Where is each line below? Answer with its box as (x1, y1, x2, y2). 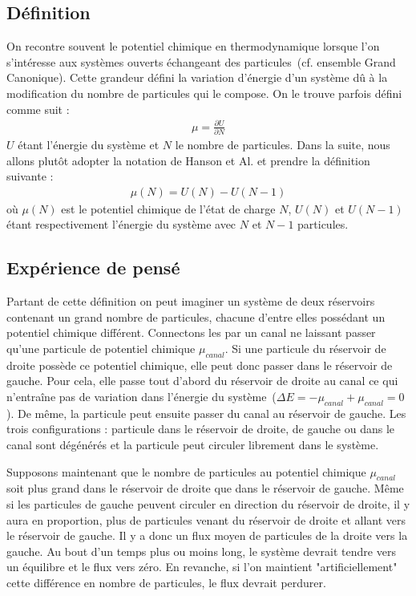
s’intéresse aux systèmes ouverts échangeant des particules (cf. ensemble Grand (6, 53, 396, 70)
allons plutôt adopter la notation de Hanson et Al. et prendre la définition (6, 152, 370, 168)
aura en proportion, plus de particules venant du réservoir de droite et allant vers (6, 511, 406, 528)
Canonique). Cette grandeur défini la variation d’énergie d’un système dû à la (6, 69, 388, 86)
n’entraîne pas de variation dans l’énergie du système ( (6, 388, 277, 404)
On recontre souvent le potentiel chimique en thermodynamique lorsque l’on (6, 38, 380, 55)
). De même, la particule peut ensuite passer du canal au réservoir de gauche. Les (6, 404, 406, 421)
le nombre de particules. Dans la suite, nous (175, 136, 390, 153)
